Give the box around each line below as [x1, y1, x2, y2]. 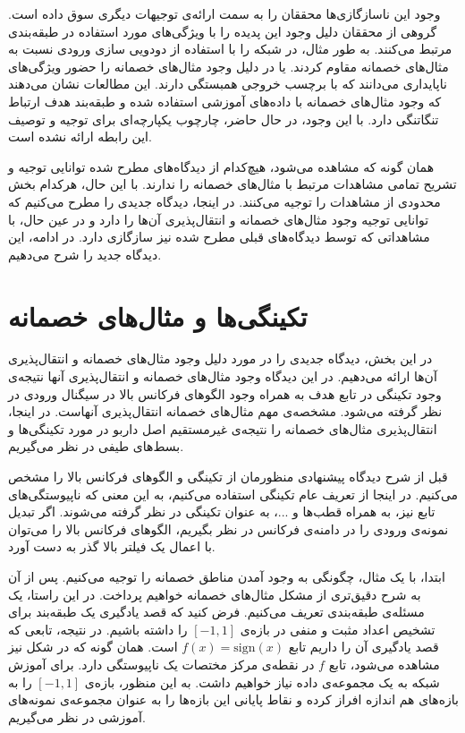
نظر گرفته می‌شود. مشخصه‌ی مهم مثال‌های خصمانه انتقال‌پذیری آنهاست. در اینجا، [8, 402, 443, 421]
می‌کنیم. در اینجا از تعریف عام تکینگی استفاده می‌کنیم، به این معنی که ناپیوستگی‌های [8, 484, 459, 503]
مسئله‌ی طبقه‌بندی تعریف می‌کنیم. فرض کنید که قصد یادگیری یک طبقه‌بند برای [8, 602, 425, 621]
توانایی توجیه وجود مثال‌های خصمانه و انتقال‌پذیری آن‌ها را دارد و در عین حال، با [8, 209, 429, 228]
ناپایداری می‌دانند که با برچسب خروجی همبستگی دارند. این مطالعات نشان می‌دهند [8, 74, 447, 93]
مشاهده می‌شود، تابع [328, 654, 440, 673]
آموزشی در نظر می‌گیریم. [8, 707, 146, 726]
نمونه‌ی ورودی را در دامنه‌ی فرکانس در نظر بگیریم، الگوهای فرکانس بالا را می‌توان [8, 519, 449, 538]
